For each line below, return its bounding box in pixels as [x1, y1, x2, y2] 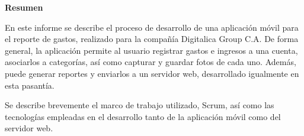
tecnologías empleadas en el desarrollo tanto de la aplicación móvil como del [5, 110, 281, 122]
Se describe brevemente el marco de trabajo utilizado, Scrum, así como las [5, 99, 274, 111]
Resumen [5, 1, 43, 13]
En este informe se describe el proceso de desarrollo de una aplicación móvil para [5, 21, 299, 33]
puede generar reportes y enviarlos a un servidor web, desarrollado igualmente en [5, 67, 299, 79]
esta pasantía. [5, 79, 55, 91]
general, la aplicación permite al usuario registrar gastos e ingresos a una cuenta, [5, 44, 298, 56]
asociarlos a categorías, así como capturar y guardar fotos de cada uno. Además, [5, 56, 296, 68]
